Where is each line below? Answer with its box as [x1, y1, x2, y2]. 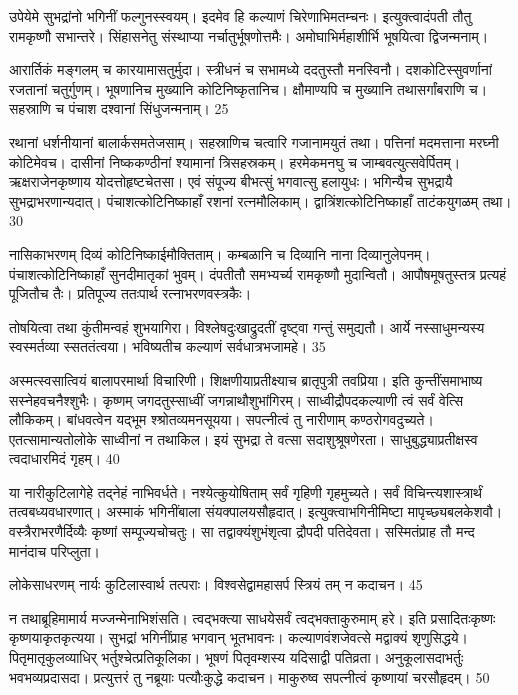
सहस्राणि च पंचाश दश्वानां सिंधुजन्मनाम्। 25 [9, 98, 229, 119]
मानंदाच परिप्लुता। [9, 540, 100, 561]
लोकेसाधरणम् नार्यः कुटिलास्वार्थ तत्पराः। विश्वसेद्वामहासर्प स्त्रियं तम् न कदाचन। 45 [9, 574, 423, 595]
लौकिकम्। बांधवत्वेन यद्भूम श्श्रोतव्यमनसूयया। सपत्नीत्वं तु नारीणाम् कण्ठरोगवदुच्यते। [9, 409, 434, 430]
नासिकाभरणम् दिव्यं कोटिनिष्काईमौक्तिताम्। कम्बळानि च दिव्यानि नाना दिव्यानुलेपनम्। [9, 243, 431, 264]
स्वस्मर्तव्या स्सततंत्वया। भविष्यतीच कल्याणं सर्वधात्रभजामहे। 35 [9, 336, 326, 357]
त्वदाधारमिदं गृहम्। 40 [9, 448, 120, 469]
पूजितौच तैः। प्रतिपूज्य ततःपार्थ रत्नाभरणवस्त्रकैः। [9, 283, 252, 304]
